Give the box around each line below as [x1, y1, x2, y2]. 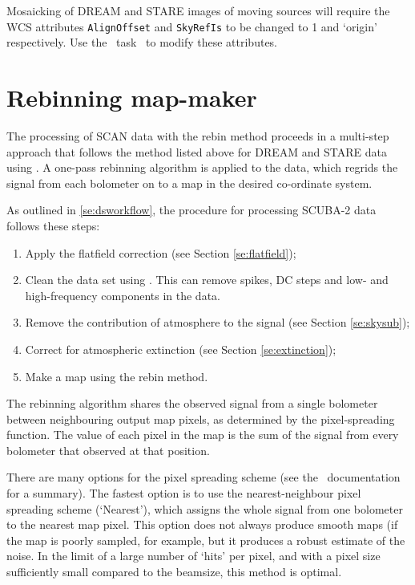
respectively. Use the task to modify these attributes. [6, 34, 278, 51]
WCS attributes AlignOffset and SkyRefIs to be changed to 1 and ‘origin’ [6, 18, 377, 35]
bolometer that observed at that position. [6, 441, 210, 458]
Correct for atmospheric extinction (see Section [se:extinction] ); [25, 340, 336, 357]
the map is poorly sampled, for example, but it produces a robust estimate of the [6, 531, 405, 548]
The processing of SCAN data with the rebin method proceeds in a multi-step [6, 127, 389, 144]
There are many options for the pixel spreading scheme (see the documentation [6, 469, 401, 485]
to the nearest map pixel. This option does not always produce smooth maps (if [6, 516, 398, 533]
